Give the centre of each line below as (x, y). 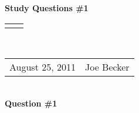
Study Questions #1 (47, 8)
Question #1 (31, 103)
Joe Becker (107, 67)
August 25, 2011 (43, 67)
